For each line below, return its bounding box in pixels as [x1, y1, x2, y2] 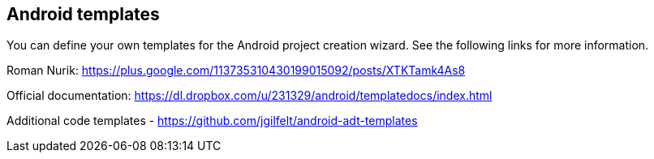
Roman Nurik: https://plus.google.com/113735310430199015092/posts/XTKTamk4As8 [6, 63, 466, 78]
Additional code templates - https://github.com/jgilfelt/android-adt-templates [6, 114, 418, 128]
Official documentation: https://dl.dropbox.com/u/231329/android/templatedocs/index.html [6, 88, 493, 103]
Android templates [6, 4, 160, 24]
